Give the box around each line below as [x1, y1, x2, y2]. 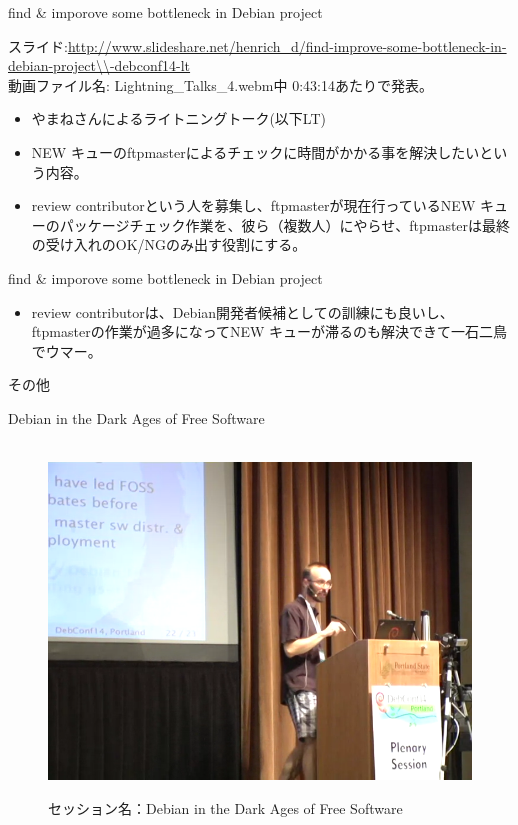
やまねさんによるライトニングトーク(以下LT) [31, 108, 326, 129]
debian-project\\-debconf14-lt [8, 55, 191, 76]
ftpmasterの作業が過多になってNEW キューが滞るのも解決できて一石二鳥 [31, 321, 508, 342]
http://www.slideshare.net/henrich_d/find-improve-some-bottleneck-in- [67, 35, 507, 56]
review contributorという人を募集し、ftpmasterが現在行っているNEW [31, 195, 476, 216]
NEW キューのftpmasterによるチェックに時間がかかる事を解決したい [31, 141, 480, 162]
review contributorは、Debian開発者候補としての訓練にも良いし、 [31, 301, 454, 322]
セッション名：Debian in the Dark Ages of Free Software [48, 797, 403, 818]
